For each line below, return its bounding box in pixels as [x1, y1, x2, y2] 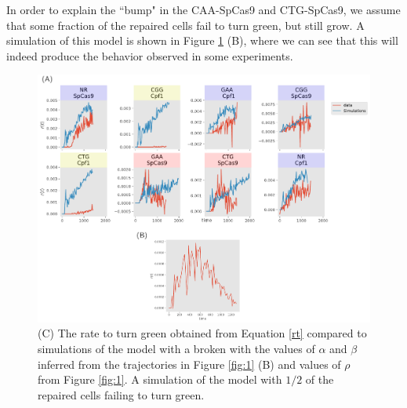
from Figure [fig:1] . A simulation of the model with [38, 371, 282, 388]
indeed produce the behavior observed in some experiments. [6, 47, 293, 64]
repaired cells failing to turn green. [38, 386, 205, 403]
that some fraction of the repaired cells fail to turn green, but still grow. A [6, 16, 365, 33]
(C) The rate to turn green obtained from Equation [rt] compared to [38, 325, 367, 341]
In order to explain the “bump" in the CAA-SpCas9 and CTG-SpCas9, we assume [6, 2, 401, 17]
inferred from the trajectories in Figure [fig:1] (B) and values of [38, 355, 341, 372]
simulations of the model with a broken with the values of [38, 340, 315, 356]
